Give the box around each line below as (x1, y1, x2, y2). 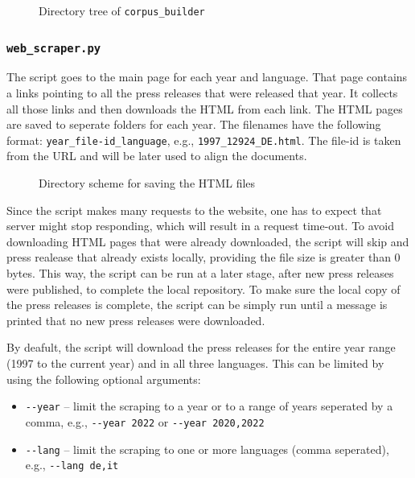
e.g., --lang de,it (25, 456, 119, 473)
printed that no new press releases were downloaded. (6, 311, 265, 328)
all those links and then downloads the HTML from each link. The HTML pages (6, 100, 403, 117)
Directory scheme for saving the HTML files (39, 175, 256, 192)
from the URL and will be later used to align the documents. (6, 147, 307, 164)
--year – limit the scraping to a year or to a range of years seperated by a (25, 398, 393, 414)
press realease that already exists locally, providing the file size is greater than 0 (6, 249, 401, 266)
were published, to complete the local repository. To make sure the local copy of (6, 280, 401, 297)
